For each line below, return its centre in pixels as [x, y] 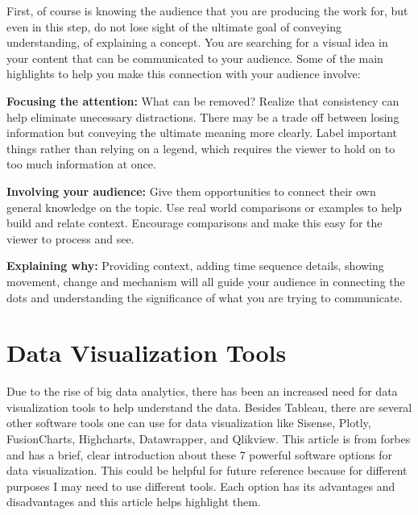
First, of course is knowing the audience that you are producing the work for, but [207, 10]
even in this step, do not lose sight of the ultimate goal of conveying [174, 26]
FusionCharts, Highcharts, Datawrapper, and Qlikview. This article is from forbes [209, 438]
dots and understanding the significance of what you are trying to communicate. [205, 297]
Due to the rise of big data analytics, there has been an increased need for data [202, 391]
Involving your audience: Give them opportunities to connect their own [191, 191]
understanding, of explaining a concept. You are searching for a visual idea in [197, 42]
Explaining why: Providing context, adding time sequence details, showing [195, 266]
